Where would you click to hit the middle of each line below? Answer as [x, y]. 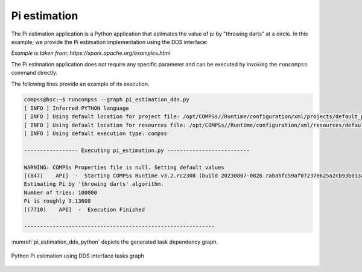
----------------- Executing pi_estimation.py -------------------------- [137, 150]
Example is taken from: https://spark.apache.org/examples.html [91, 53]
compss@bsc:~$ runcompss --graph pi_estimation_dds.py [106, 100]
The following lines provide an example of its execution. [81, 84]
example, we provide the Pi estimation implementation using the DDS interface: [110, 42]
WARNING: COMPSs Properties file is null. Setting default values [124, 167]
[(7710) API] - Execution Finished [84, 209]
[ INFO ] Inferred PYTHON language [76, 108]
